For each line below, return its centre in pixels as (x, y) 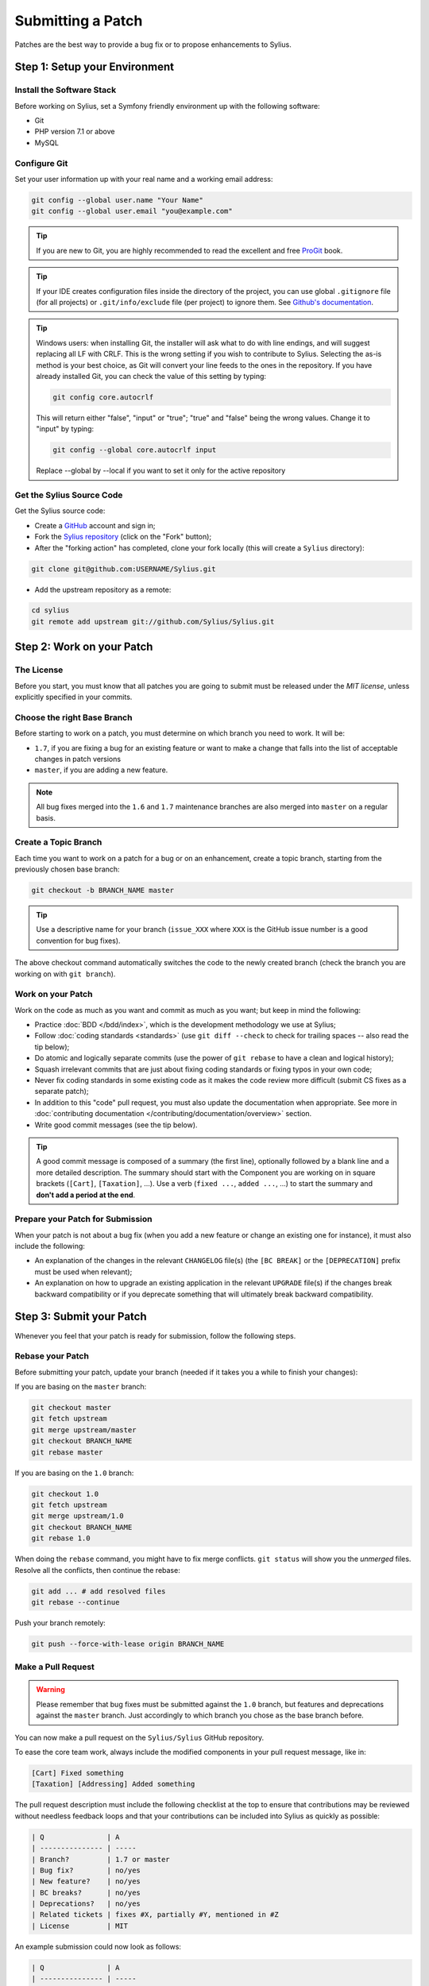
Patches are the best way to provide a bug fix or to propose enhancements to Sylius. (153, 44)
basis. (46, 817)
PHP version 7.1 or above (75, 132)
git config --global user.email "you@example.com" (132, 211)
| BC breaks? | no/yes (86, 1892)
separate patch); (62, 1092)
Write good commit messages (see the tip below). (116, 1125)
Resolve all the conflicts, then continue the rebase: (97, 1570)
